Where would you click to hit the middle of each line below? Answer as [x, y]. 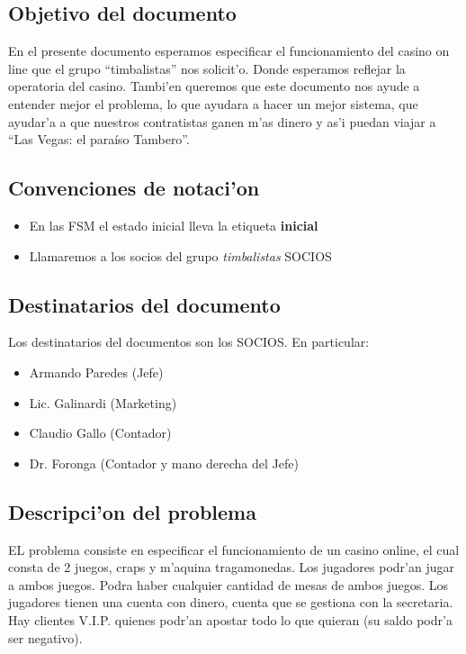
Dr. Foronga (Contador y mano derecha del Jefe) [164, 463]
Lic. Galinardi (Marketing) [103, 402]
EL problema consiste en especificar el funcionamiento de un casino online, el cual [234, 549]
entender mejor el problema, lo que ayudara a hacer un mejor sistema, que [213, 103]
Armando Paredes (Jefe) [96, 372]
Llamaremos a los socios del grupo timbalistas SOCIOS [180, 255]
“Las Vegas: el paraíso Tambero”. [99, 139]
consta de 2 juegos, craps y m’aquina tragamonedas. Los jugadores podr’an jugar [231, 567]
